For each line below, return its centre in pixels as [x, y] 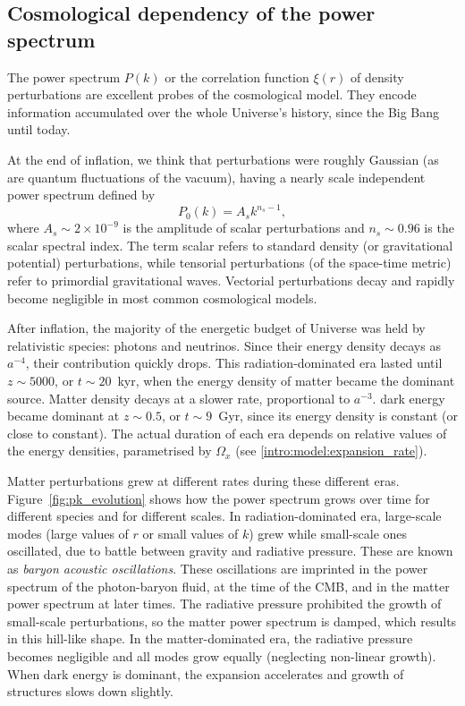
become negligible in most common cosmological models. [162, 298]
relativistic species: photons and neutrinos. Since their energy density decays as [224, 345]
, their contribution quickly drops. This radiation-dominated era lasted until [234, 363]
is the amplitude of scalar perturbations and [244, 228]
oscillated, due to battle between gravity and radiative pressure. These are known [230, 551]
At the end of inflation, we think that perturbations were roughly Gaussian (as [223, 159]
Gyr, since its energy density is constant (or [338, 416]
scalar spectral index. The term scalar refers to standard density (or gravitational [230, 245]
